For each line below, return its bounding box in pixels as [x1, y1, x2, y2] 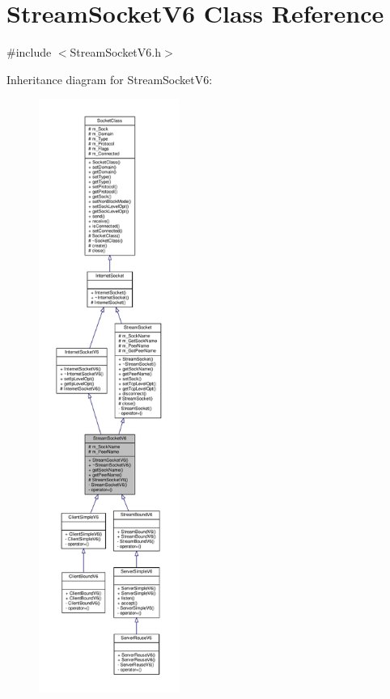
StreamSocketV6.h [70, 44, 161, 61]
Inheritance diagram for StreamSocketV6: [6, 70, 213, 87]
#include [6, 44, 52, 61]
